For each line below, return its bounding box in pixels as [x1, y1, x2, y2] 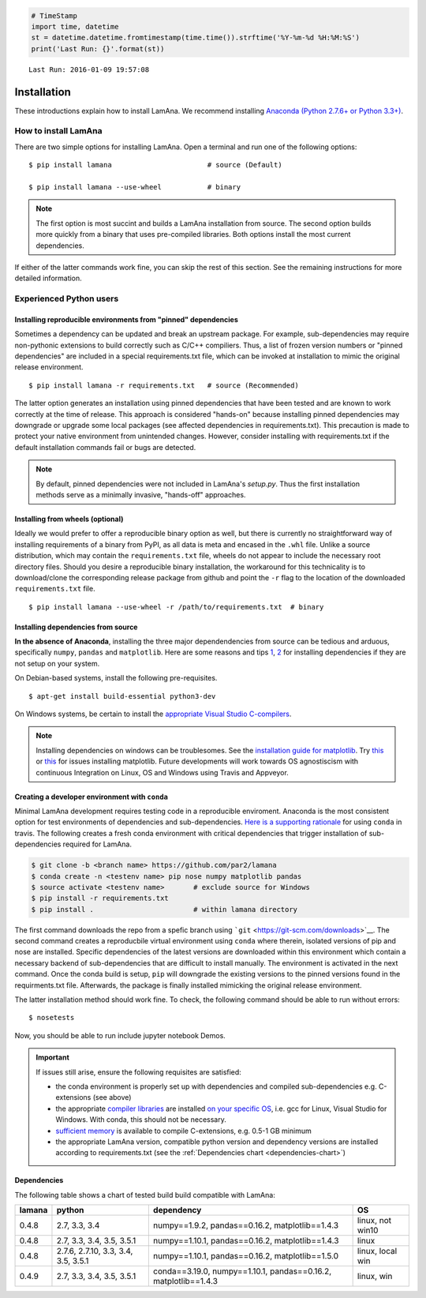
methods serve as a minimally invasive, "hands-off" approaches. [35, 490, 246, 499]
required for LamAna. [62, 839, 133, 849]
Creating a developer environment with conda [14, 792, 169, 801]
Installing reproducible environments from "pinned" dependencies [14, 314, 238, 324]
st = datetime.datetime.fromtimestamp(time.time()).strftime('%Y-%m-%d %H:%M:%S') [31, 33, 361, 43]
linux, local [357, 1246, 398, 1257]
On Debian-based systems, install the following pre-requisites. [14, 673, 218, 683]
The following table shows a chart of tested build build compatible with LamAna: [14, 1190, 275, 1199]
